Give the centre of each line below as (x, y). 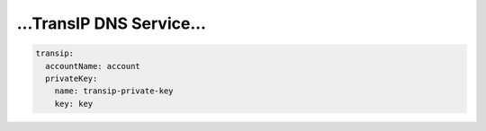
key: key (74, 104)
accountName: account (93, 66)
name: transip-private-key (114, 91)
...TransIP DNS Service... (112, 23)
